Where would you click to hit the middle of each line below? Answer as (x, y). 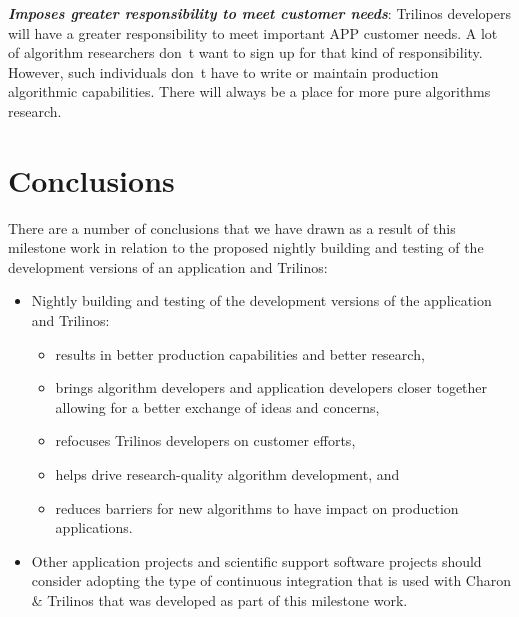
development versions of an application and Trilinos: (168, 266)
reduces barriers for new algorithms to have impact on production (257, 507)
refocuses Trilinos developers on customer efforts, (205, 440)
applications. (94, 527)
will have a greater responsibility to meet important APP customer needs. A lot (253, 32)
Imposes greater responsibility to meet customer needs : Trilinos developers (259, 13)
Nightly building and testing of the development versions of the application (261, 300)
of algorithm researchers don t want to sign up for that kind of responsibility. (245, 52)
